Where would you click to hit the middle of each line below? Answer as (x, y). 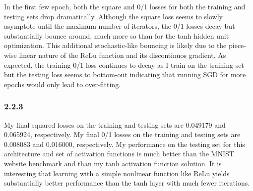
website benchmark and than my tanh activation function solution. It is (113, 163)
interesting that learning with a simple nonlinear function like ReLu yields (117, 173)
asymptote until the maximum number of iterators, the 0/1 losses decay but (120, 26)
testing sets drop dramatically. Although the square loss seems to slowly (113, 16)
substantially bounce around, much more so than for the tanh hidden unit (117, 35)
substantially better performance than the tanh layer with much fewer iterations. (127, 183)
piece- (237, 45)
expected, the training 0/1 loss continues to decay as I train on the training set (124, 65)
